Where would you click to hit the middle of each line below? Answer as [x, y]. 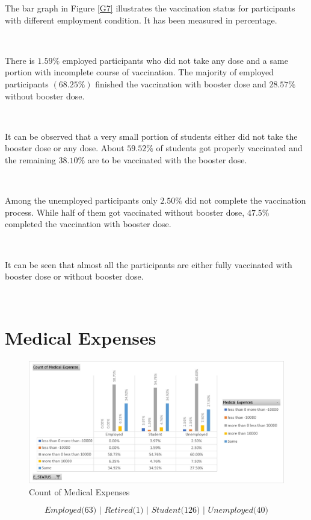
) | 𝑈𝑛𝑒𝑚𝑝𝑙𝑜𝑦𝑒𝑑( [226, 511]
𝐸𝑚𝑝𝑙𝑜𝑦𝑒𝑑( [65, 511]
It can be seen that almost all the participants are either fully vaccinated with [149, 264]
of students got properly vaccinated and [229, 148]
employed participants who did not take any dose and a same [175, 60]
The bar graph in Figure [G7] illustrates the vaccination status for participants [150, 8]
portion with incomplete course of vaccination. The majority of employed [140, 72]
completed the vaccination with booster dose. [88, 224]
